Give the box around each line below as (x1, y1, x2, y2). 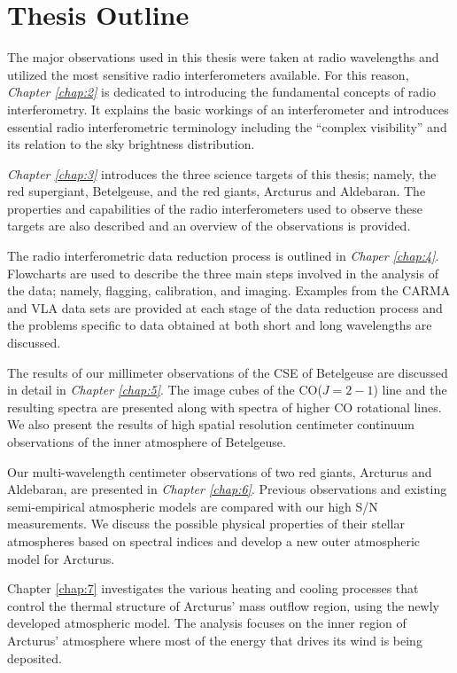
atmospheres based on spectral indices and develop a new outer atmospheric (7, 531, 421, 550)
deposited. (7, 648, 62, 667)
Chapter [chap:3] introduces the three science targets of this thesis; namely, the (7, 164, 437, 183)
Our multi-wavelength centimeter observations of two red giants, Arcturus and (7, 462, 432, 481)
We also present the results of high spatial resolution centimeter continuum (7, 415, 414, 434)
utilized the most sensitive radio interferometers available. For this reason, (7, 65, 409, 83)
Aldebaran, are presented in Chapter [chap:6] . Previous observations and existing (7, 480, 447, 498)
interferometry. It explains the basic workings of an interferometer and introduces (7, 99, 449, 118)
